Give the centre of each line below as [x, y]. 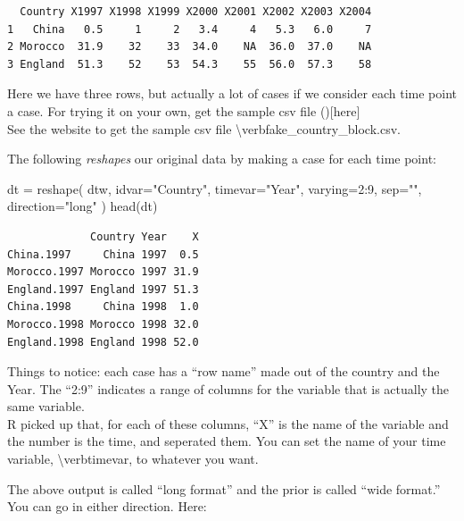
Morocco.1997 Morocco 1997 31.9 [103, 272]
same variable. [46, 406]
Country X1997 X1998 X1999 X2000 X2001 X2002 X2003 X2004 [196, 12]
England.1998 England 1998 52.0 [103, 342]
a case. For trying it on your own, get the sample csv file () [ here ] [184, 110]
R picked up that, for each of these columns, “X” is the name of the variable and [228, 423]
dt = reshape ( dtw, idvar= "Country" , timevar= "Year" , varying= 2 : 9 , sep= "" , [215, 188]
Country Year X [145, 236]
